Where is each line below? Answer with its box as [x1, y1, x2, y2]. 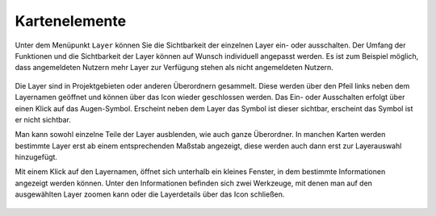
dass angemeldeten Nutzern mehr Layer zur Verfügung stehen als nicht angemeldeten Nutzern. [15, 63, 334, 73]
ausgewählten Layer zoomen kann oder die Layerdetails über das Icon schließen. [15, 189, 285, 199]
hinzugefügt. [15, 152, 58, 162]
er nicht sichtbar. [15, 114, 72, 124]
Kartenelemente [15, 12, 127, 30]
